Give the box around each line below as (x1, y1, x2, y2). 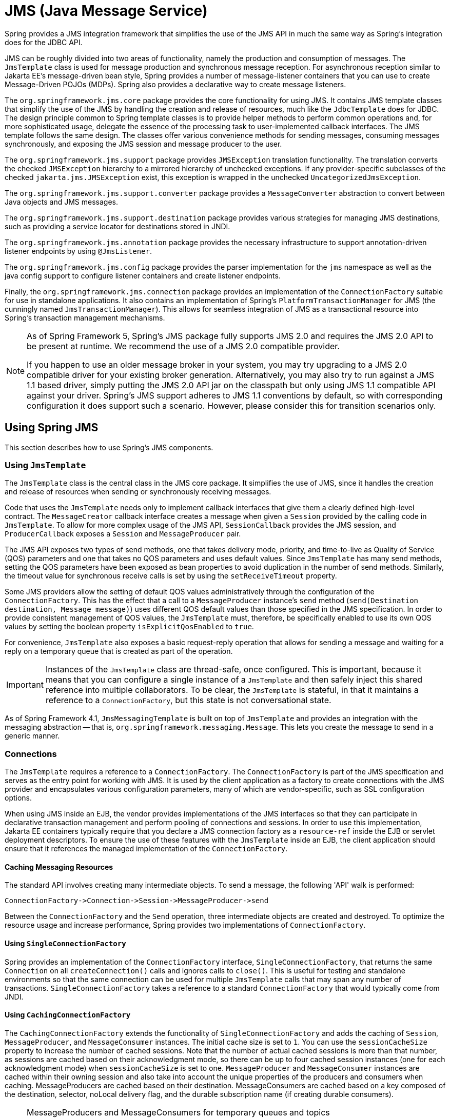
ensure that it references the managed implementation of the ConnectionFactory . (5, 844, 288, 853)
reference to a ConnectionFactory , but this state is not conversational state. (45, 695, 331, 706)
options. (5, 793, 32, 803)
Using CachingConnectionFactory (5, 1010, 131, 1020)
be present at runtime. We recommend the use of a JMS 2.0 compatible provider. (27, 341, 340, 351)
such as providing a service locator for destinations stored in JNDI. (5, 222, 230, 231)
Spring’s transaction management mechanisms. (5, 313, 165, 322)
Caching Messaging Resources (5, 862, 113, 871)
